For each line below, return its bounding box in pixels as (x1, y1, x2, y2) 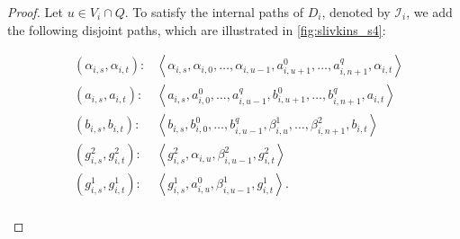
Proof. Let (7, 3, 63, 21)
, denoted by (321, 3, 391, 21)
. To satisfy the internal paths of (124, 3, 303, 21)
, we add (406, 3, 453, 21)
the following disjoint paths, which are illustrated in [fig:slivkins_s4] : (7, 20, 386, 39)
